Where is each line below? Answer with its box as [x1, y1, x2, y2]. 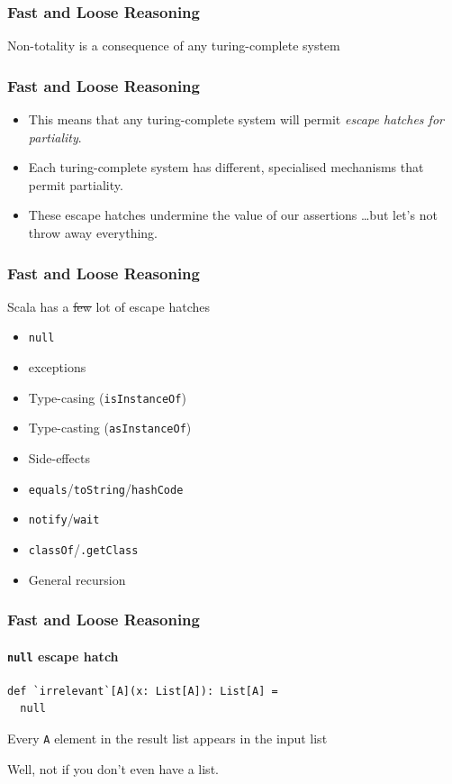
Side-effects [28, 448, 90, 467]
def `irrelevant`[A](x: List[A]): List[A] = [7, 684, 278, 697]
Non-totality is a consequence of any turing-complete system [7, 36, 340, 55]
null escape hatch [7, 646, 119, 665]
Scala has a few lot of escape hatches [7, 296, 210, 315]
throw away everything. [28, 223, 158, 242]
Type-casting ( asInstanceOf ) [28, 418, 192, 437]
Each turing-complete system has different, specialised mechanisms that [28, 158, 424, 177]
